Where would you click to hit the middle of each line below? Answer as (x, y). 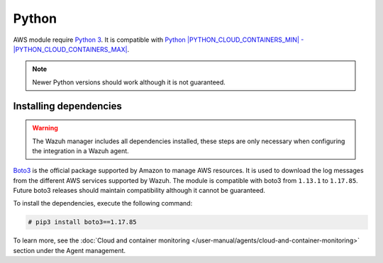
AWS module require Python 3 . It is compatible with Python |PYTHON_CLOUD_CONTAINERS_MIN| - (159, 40)
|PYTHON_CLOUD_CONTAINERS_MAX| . (71, 49)
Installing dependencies (67, 106)
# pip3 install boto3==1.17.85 (83, 222)
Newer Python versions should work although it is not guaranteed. (129, 82)
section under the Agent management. (70, 250)
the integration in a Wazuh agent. (81, 151)
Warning (45, 128)
